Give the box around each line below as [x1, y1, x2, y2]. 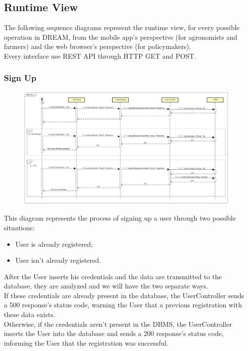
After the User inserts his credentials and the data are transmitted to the [4, 271, 222, 281]
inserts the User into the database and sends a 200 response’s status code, [4, 328, 224, 338]
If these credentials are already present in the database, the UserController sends [4, 290, 245, 300]
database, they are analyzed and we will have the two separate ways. [4, 281, 208, 291]
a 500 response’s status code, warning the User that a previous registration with [4, 300, 242, 310]
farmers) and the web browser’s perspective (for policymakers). [4, 41, 191, 51]
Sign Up [4, 71, 36, 83]
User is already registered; [15, 239, 93, 249]
